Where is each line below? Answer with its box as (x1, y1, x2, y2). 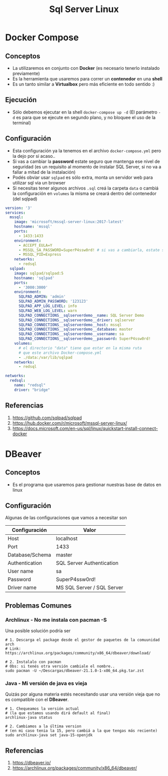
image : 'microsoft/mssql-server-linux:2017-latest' (14, 220, 124, 225)
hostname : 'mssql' (14, 224, 52, 229)
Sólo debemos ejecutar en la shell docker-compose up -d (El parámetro (12, 109, 157, 115)
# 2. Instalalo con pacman (5, 659, 61, 664)
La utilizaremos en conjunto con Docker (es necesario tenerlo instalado (12, 65, 160, 71)
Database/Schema (7, 551, 51, 558)
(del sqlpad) (12, 196, 37, 202)
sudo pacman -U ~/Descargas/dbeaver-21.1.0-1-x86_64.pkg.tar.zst (5, 668, 144, 673)
